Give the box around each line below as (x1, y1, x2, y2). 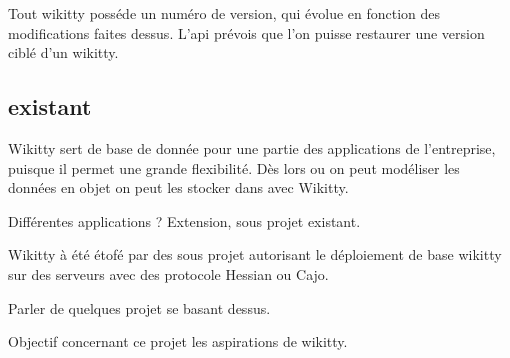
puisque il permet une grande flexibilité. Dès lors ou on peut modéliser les (8, 157, 460, 178)
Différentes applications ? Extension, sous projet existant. (8, 210, 361, 231)
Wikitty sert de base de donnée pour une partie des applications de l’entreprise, (8, 137, 496, 158)
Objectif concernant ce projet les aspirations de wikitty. (8, 331, 348, 352)
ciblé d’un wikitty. (8, 42, 119, 63)
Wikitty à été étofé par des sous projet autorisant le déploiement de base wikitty (8, 244, 502, 265)
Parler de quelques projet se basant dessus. (8, 297, 271, 318)
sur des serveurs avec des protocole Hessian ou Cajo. (8, 263, 329, 284)
